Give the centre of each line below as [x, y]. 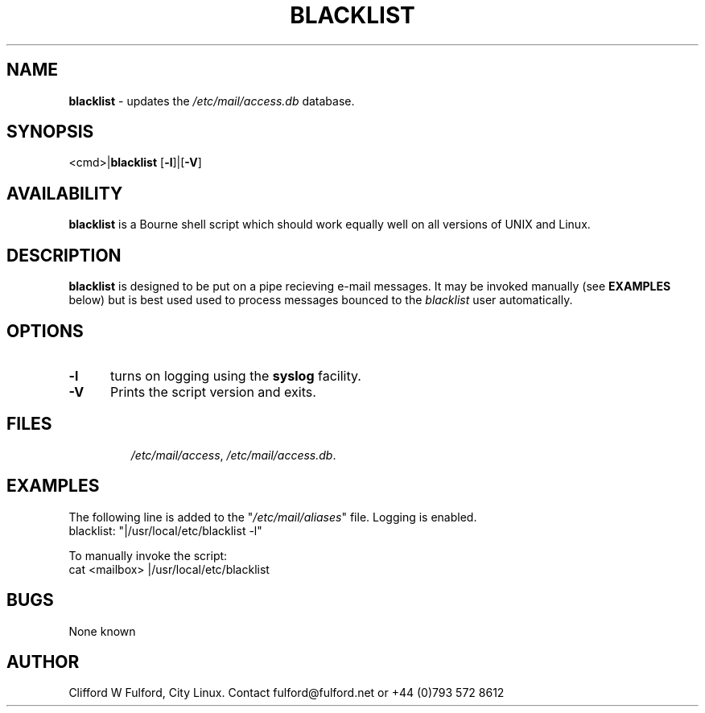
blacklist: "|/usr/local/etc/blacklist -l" [165, 530]
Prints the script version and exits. [213, 392]
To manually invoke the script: [148, 555]
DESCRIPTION [64, 255]
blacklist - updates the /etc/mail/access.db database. [212, 101]
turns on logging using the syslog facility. [235, 375]
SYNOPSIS [50, 132]
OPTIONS [45, 331]
